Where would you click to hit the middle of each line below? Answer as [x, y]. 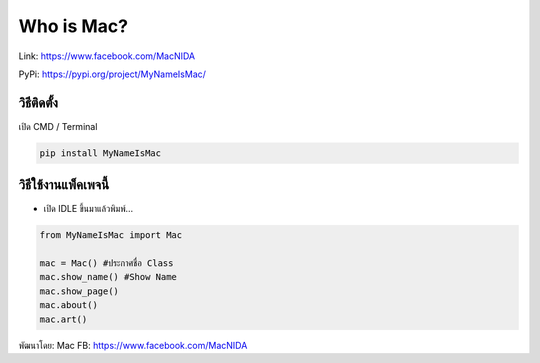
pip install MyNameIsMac [100, 153]
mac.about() [69, 305]
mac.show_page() [79, 291]
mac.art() [63, 319]
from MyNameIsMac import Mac [111, 235]
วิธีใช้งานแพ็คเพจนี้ [64, 185]
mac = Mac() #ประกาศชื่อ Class [106, 263]
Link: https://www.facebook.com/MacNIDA [106, 56]
